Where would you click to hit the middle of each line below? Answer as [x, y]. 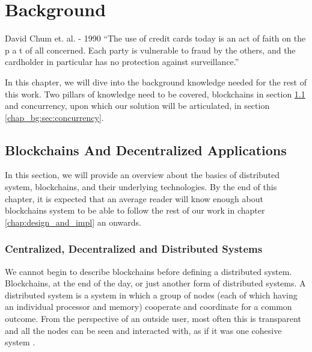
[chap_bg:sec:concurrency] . [54, 117]
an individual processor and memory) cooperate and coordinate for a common [148, 307]
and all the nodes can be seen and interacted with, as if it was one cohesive [143, 330]
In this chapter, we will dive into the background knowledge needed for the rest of [156, 82]
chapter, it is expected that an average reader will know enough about [134, 198]
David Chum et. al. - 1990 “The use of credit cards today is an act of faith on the [155, 38]
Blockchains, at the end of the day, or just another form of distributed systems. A [155, 283]
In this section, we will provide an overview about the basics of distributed [142, 175]
